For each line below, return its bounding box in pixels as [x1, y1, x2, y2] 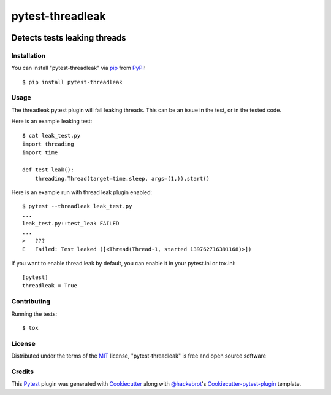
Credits [11, 367, 34, 376]
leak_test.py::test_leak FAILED [22, 220, 120, 227]
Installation [11, 51, 46, 60]
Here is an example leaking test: [11, 117, 93, 125]
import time [22, 149, 58, 156]
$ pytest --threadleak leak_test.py [22, 203, 132, 210]
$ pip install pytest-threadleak [22, 79, 123, 85]
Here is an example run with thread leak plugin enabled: [11, 188, 153, 196]
